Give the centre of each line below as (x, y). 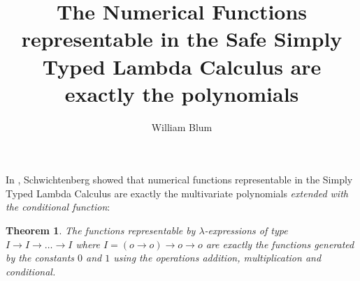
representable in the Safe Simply (182, 39)
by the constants (40, 258)
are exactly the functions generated (280, 244)
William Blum (182, 127)
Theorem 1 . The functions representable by (101, 230)
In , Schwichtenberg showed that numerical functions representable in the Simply (179, 180)
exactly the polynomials (182, 93)
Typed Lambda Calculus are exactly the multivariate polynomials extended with (177, 193)
